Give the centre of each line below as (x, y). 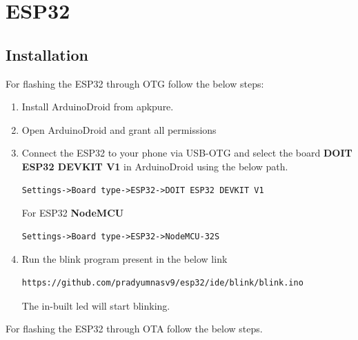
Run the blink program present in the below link (125, 259)
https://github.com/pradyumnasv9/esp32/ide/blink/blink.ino (162, 282)
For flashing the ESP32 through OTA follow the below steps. (134, 329)
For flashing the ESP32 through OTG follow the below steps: (135, 83)
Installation (47, 54)
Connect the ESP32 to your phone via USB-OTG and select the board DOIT (187, 153)
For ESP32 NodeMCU (73, 213)
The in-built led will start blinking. (96, 305)
